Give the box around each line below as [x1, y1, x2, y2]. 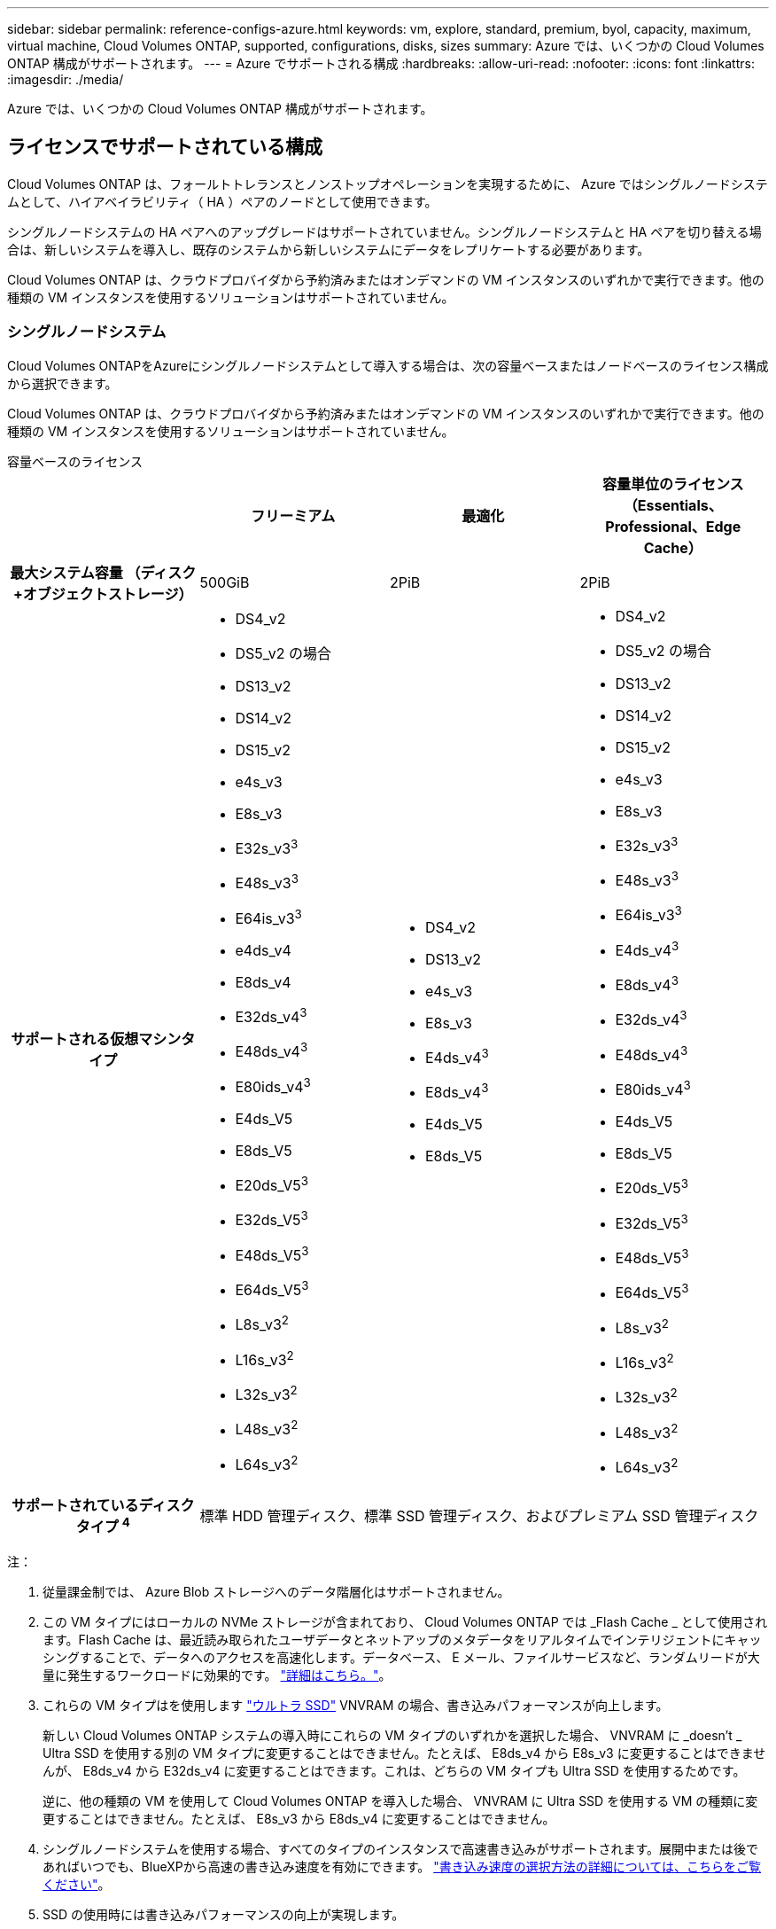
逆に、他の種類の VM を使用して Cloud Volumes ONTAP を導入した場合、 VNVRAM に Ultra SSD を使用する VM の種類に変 [43, 1792, 758, 1808]
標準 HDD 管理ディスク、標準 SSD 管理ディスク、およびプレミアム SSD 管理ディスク [199, 1507, 759, 1526]
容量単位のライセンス [601, 474, 744, 493]
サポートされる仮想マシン [11, 1029, 182, 1048]
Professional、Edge [605, 517, 741, 535]
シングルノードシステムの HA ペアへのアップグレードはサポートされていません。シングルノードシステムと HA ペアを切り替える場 [7, 223, 762, 239]
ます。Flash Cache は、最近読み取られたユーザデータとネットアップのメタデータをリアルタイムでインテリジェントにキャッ [43, 1631, 762, 1647]
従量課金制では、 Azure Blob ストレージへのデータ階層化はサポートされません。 [43, 1583, 510, 1599]
